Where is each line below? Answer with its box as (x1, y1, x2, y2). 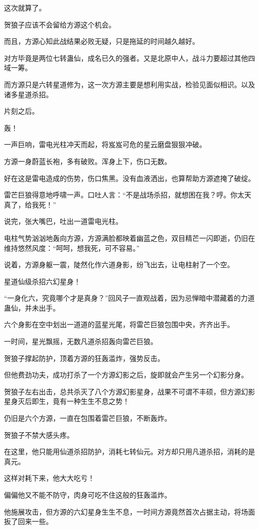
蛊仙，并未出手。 (4, 302, 60, 313)
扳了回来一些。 (4, 516, 53, 527)
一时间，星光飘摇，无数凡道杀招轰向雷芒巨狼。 (4, 336, 157, 347)
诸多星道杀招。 (4, 89, 53, 99)
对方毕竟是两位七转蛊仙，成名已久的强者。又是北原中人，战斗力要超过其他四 (4, 52, 255, 63)
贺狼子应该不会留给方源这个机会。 (4, 19, 116, 29)
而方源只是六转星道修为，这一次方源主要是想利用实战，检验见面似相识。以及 (4, 79, 255, 89)
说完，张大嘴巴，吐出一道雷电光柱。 (4, 216, 123, 226)
